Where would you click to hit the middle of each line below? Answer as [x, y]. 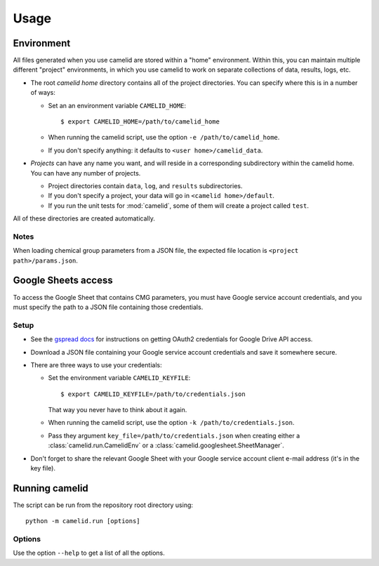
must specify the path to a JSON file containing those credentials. [108, 307]
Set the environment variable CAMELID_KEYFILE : [119, 378]
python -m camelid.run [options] [83, 521]
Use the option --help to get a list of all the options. [89, 553]
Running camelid [51, 488]
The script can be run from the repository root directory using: [103, 505]
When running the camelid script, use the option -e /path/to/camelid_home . [164, 138]
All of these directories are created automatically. [84, 218]
